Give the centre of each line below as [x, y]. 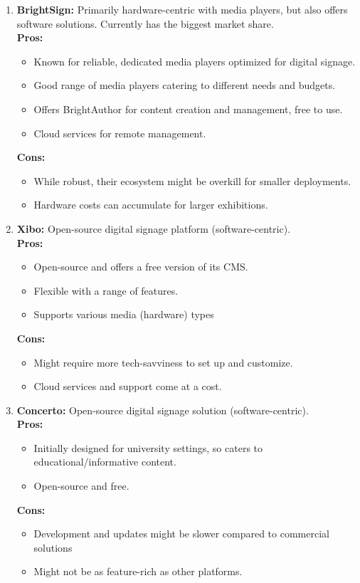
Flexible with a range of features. [106, 290]
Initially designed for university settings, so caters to [148, 447]
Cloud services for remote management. [120, 133]
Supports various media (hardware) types [124, 314]
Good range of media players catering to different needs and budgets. [185, 85]
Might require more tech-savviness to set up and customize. [163, 362]
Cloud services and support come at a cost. [128, 386]
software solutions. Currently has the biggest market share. [145, 23]
